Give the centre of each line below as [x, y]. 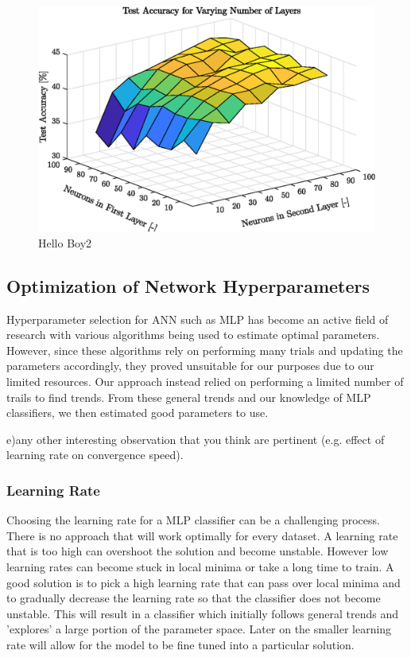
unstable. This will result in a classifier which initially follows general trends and [203, 613]
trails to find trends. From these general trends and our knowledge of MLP [189, 397]
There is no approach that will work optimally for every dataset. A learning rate [202, 535]
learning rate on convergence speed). [95, 455]
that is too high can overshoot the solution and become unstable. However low [198, 551]
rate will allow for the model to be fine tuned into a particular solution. [180, 644]
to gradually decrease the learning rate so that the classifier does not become [194, 598]
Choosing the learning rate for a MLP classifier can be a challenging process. [193, 520]
